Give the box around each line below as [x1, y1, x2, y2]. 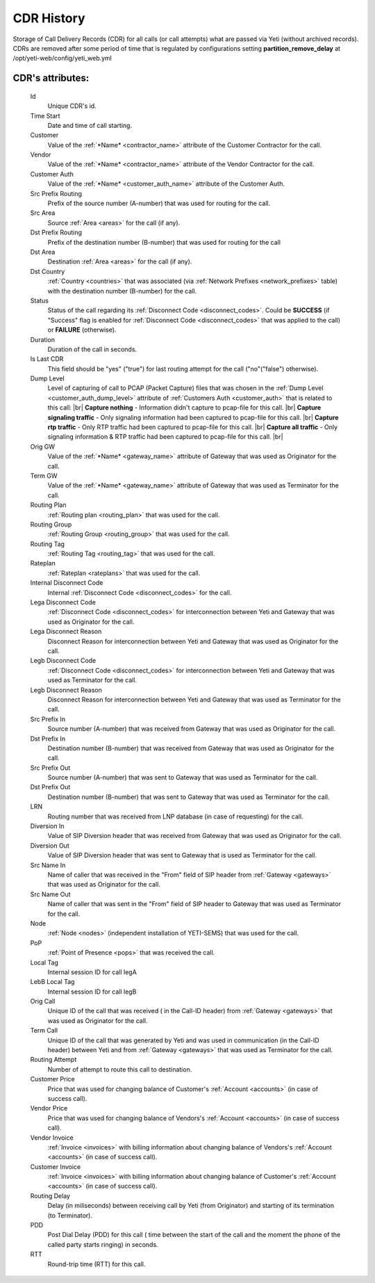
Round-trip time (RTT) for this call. [47, 1259, 146, 1268]
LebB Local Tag [30, 978, 75, 986]
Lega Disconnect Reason [30, 627, 102, 636]
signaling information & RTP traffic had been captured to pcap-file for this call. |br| [47, 433, 284, 441]
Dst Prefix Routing [30, 228, 83, 236]
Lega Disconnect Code [30, 598, 97, 606]
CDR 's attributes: [12, 72, 90, 84]
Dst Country [30, 267, 65, 275]
